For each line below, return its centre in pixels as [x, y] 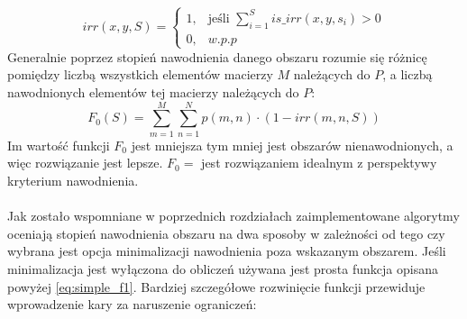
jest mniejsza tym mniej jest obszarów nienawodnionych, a [292, 145]
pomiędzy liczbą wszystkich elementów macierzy [140, 74]
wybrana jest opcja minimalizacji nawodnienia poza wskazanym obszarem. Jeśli [227, 251]
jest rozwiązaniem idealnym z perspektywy [319, 163]
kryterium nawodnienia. [73, 180]
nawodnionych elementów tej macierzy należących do [153, 92]
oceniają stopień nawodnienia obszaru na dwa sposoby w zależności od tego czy [226, 233]
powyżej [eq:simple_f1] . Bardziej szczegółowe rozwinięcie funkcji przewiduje [216, 286]
